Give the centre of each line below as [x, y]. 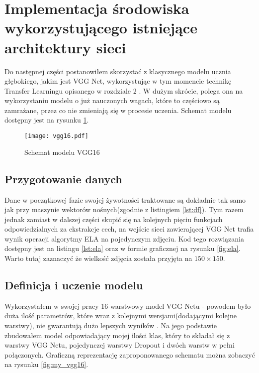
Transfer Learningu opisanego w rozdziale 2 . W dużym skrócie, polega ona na [124, 90]
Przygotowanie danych [63, 179]
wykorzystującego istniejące [101, 28]
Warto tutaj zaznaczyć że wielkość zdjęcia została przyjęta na [98, 258]
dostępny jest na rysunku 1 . [47, 120]
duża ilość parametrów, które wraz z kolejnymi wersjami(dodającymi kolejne [121, 315]
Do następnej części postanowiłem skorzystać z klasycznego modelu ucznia [118, 71]
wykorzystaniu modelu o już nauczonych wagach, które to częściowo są [112, 100]
